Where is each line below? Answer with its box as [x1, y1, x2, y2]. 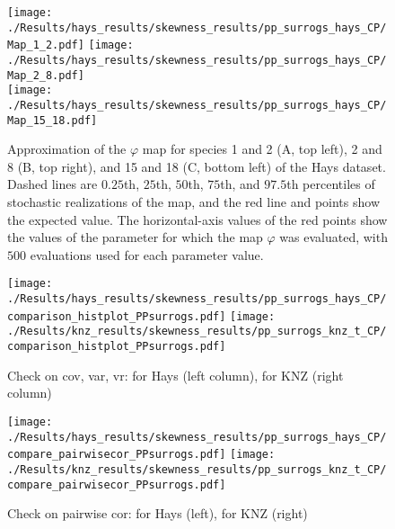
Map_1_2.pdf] [7, 39, 84, 52]
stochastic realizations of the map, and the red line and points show [7, 193, 381, 211]
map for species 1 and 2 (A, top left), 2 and [142, 139, 382, 158]
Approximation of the [7, 139, 127, 158]
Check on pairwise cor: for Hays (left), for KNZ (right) [7, 504, 308, 523]
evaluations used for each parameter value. [30, 245, 264, 264]
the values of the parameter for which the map [7, 228, 263, 247]
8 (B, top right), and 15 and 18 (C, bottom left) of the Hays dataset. [7, 157, 386, 175]
